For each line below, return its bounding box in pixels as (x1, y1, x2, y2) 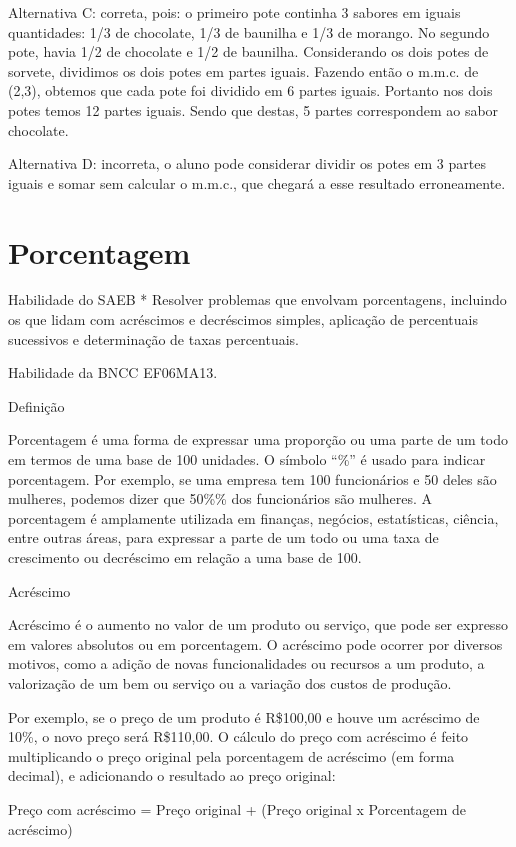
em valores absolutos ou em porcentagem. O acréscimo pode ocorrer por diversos (8, 633, 503, 654)
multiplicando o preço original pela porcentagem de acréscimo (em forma (8, 745, 455, 766)
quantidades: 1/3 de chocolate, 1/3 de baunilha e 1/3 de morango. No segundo (8, 21, 490, 42)
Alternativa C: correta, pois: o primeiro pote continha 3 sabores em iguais (8, 2, 461, 22)
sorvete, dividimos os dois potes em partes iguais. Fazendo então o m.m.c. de (8, 60, 479, 81)
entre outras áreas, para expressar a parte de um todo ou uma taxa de (8, 527, 439, 548)
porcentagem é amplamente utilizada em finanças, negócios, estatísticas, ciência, (8, 507, 499, 528)
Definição (8, 395, 65, 416)
